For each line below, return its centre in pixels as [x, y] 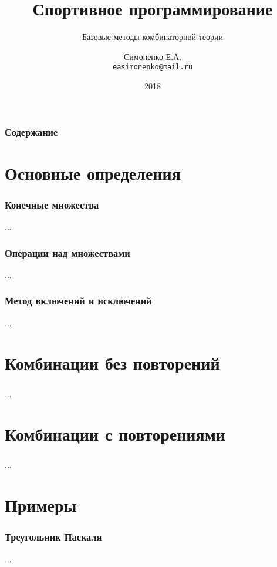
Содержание [31, 131]
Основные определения [93, 172]
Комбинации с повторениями [115, 434]
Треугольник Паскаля [53, 537]
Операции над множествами [67, 252]
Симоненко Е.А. [153, 56]
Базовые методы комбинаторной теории [153, 37]
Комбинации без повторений [112, 363]
